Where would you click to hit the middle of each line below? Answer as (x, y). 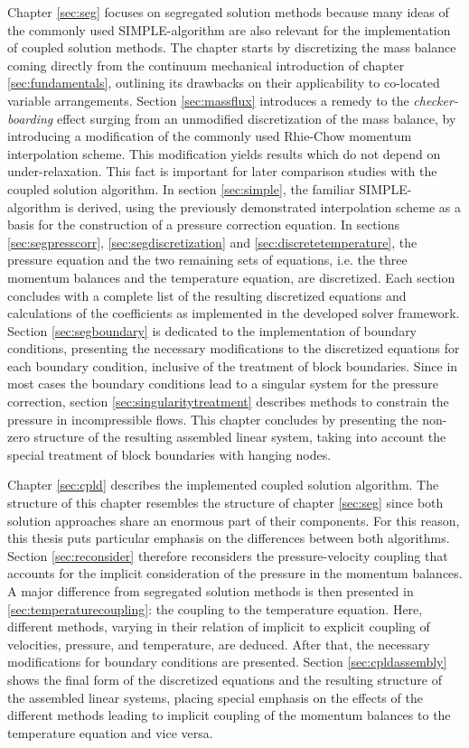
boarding (30, 118)
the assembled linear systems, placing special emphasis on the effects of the (215, 697)
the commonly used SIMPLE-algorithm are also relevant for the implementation (229, 29)
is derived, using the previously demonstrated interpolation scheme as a (263, 206)
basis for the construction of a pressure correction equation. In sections (203, 224)
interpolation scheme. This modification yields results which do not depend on (224, 153)
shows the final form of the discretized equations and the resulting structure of (225, 679)
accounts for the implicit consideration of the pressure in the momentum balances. (235, 573)
